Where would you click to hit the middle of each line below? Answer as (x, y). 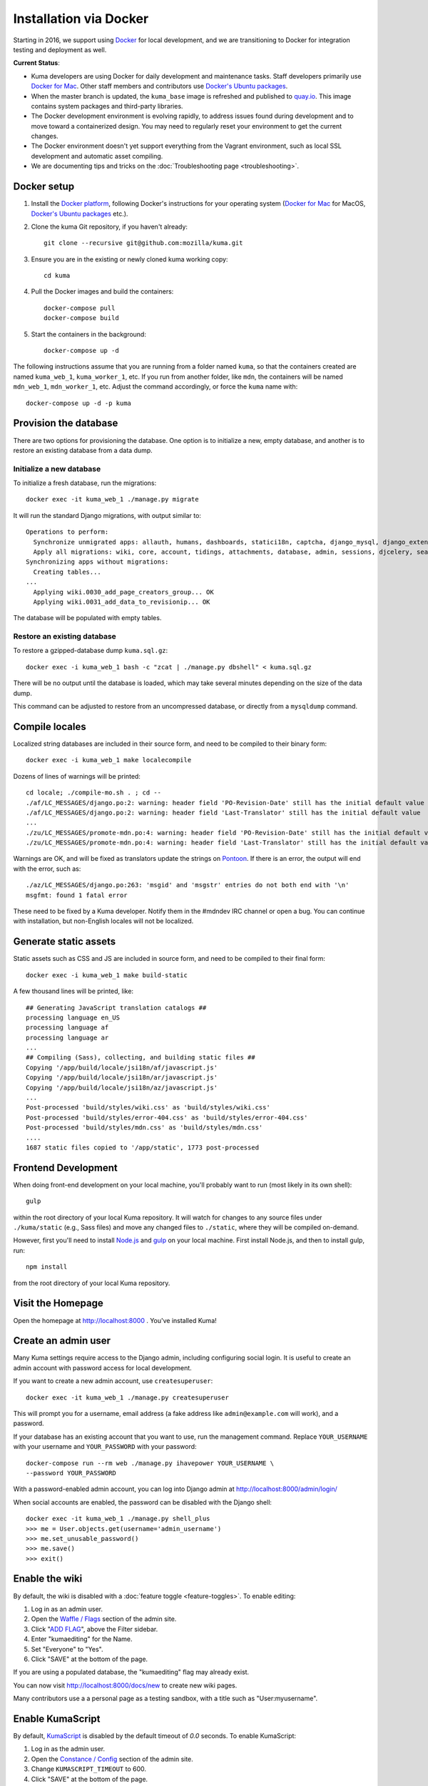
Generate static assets (65, 942)
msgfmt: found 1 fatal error (77, 895)
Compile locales (50, 726)
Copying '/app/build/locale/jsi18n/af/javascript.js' (122, 1067)
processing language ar (67, 1037)
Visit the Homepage (58, 1303)
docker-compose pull (80, 308)
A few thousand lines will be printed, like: (73, 991)
